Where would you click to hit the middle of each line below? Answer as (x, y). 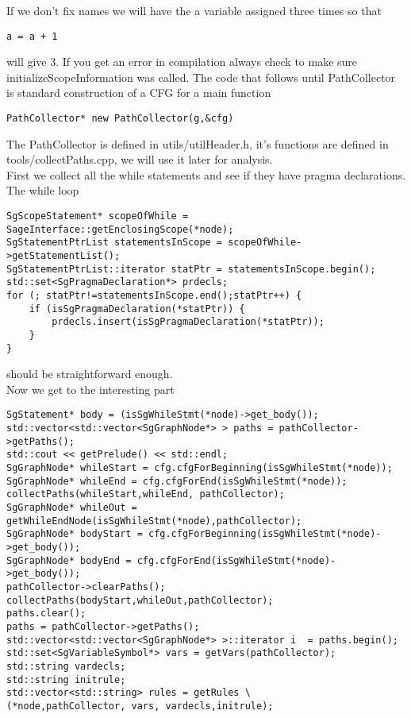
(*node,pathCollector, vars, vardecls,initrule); (140, 706)
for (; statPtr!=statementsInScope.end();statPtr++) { (154, 295)
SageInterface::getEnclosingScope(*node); (120, 229)
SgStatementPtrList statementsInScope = (115, 243)
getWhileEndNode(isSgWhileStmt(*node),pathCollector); (154, 521)
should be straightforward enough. (90, 374)
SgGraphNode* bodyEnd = (69, 560)
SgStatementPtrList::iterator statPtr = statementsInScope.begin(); (191, 269)
